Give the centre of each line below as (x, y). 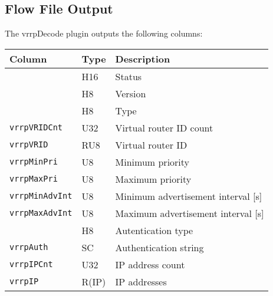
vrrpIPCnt (31, 264)
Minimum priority (152, 162)
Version (131, 93)
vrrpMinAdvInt (41, 196)
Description (143, 58)
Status (129, 76)
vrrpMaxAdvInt (41, 213)
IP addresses (141, 281)
